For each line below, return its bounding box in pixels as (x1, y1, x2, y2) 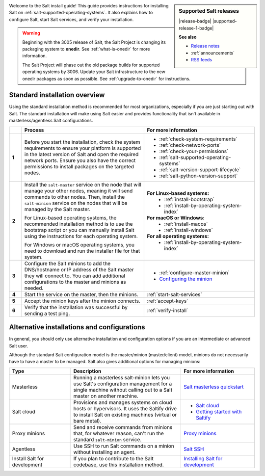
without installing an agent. (73, 449, 136, 455)
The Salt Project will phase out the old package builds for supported (22, 62, 160, 68)
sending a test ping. (24, 310, 70, 317)
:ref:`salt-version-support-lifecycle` (159, 166, 241, 173)
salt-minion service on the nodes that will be (24, 199, 128, 206)
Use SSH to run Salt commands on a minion (73, 442, 174, 449)
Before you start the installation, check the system (24, 138, 140, 145)
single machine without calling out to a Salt (73, 386, 173, 393)
